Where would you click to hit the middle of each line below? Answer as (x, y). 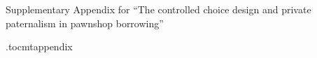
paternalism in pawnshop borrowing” (85, 23)
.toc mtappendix (39, 46)
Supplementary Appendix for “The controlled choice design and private (158, 9)
